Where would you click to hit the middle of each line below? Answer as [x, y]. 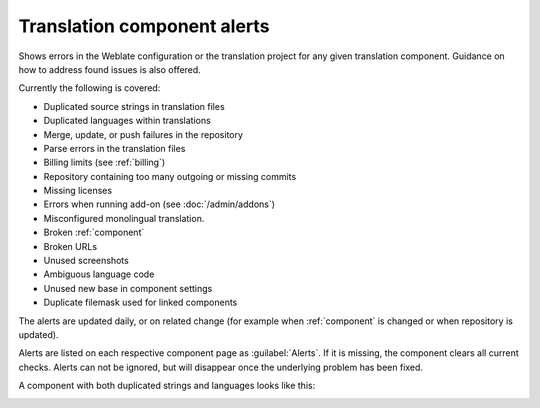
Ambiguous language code [99, 274]
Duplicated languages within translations [127, 121]
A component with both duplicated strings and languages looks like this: [167, 386]
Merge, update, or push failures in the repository [143, 134]
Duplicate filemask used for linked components [140, 302]
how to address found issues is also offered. [110, 69]
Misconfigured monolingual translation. [124, 218]
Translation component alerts [144, 26]
